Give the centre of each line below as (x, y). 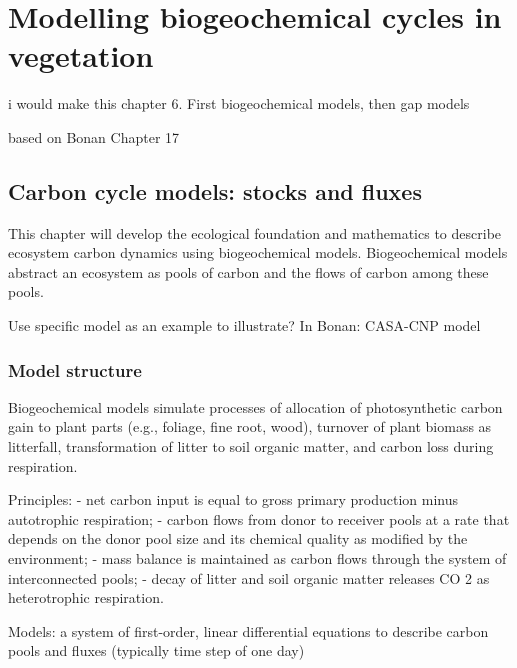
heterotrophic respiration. (86, 597)
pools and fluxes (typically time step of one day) (156, 650)
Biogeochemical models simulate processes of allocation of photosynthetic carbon (255, 406)
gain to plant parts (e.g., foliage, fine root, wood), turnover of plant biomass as (250, 426)
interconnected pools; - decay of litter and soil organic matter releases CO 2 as (249, 577)
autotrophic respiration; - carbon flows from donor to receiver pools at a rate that (259, 518)
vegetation (81, 55)
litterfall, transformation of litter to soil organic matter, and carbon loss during (251, 446)
